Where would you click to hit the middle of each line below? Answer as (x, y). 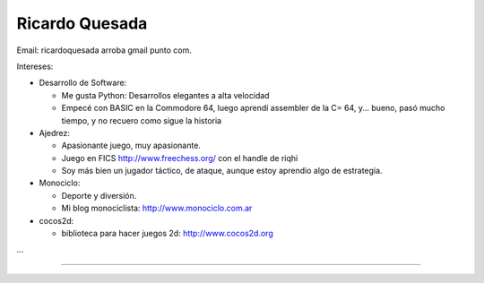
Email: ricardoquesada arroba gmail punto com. (104, 50)
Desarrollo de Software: (83, 83)
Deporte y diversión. (99, 195)
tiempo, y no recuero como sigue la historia (142, 120)
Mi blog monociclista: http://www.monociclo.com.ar (157, 208)
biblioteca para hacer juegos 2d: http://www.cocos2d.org (167, 234)
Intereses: (35, 66)
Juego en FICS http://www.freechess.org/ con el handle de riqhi (180, 158)
